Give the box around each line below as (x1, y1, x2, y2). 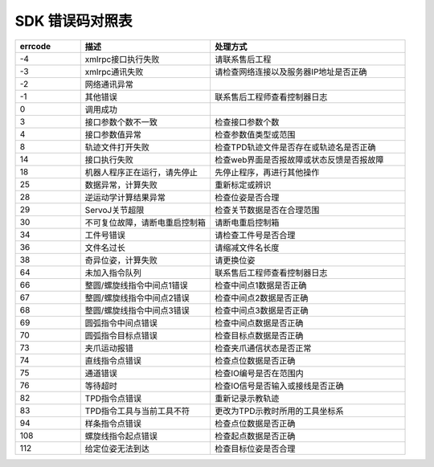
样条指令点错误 (84, 418, 142, 429)
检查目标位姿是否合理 (214, 443, 296, 454)
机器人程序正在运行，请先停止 (84, 166, 199, 178)
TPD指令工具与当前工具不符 (84, 405, 190, 416)
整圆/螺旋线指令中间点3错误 (84, 305, 190, 316)
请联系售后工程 (214, 53, 272, 64)
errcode (19, 40, 51, 51)
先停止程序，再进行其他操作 (214, 166, 320, 178)
